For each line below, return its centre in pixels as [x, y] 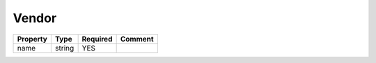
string [64, 48]
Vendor [35, 18]
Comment [137, 39]
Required [97, 39]
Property [32, 39]
